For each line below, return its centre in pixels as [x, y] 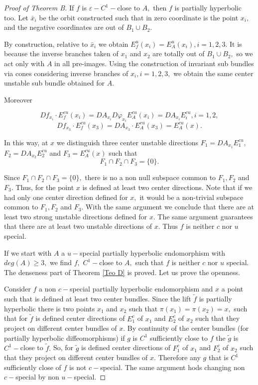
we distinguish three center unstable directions [128, 142]
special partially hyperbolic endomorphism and [141, 289]
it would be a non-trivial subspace [192, 197]
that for [16, 318]
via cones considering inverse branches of [66, 73]
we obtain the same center [213, 73]
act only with [24, 63]
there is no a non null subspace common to [150, 177]
